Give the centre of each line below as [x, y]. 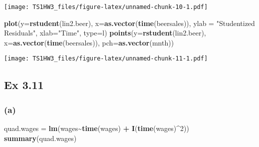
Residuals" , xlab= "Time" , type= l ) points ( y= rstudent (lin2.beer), [105, 33]
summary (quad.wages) [40, 138]
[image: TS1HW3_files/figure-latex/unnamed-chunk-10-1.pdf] [106, 7]
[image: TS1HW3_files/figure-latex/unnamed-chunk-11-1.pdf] [106, 59]
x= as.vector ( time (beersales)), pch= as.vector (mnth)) [89, 42]
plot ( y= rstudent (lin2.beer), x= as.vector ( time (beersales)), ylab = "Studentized [129, 23]
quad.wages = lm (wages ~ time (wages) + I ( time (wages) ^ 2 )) [97, 128]
